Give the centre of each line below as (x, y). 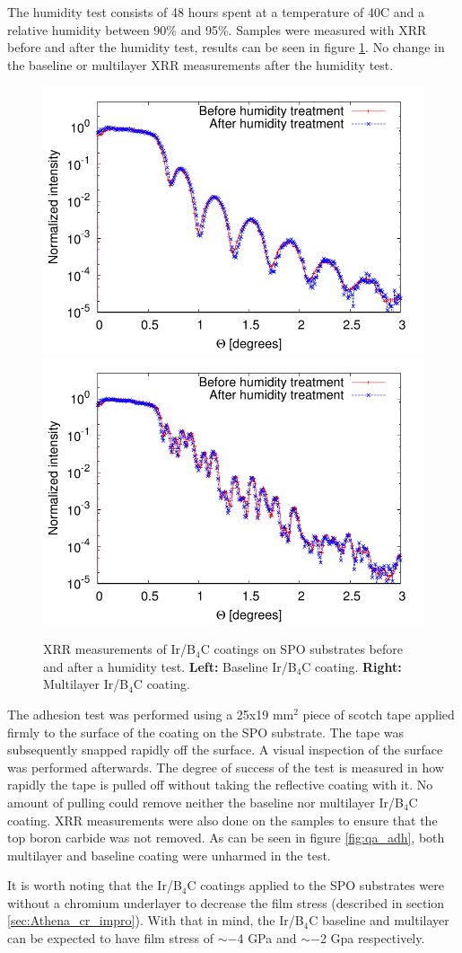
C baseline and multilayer (379, 920)
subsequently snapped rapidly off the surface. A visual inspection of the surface (225, 750)
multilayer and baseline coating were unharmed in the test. (169, 855)
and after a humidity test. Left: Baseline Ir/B (170, 666)
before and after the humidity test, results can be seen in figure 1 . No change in (226, 47)
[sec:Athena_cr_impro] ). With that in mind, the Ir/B (156, 920)
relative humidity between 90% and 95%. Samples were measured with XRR (217, 29)
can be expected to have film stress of (111, 938)
